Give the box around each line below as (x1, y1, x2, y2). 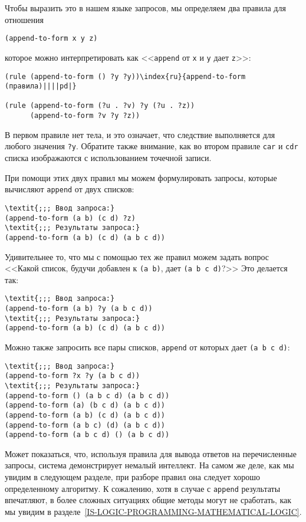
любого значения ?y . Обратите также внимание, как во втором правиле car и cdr (5, 140, 298, 152)
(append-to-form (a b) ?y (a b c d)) (5, 304, 153, 313)
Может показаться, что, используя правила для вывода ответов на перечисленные (5, 447, 297, 459)
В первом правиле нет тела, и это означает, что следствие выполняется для (5, 128, 275, 140)
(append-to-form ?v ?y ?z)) (29, 111, 140, 120)
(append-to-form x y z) (5, 34, 98, 43)
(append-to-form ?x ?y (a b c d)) (5, 372, 140, 380)
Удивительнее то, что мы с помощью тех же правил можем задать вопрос (5, 250, 269, 262)
